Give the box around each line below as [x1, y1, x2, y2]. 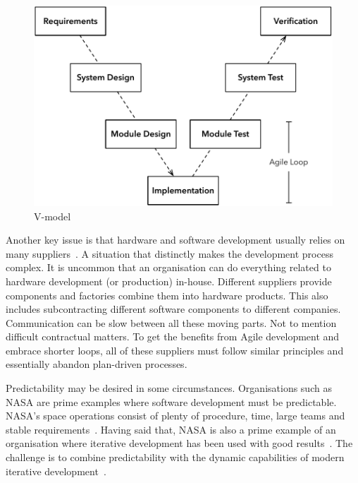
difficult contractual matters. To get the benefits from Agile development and [6, 329, 340, 344]
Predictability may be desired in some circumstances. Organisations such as [6, 381, 332, 395]
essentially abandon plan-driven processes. [6, 357, 187, 371]
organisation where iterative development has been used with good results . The [6, 436, 353, 451]
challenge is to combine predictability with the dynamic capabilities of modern [6, 450, 345, 465]
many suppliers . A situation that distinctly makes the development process [6, 246, 333, 261]
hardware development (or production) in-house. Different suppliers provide [6, 273, 332, 288]
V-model [34, 208, 71, 223]
